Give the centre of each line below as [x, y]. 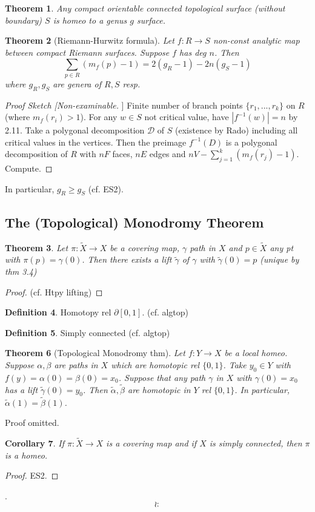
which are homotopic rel [155, 365]
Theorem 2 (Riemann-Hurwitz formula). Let [90, 40]
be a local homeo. [256, 353]
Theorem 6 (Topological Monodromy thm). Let [95, 353]
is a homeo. [26, 455]
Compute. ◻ [29, 168]
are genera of [77, 83]
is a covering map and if [151, 443]
